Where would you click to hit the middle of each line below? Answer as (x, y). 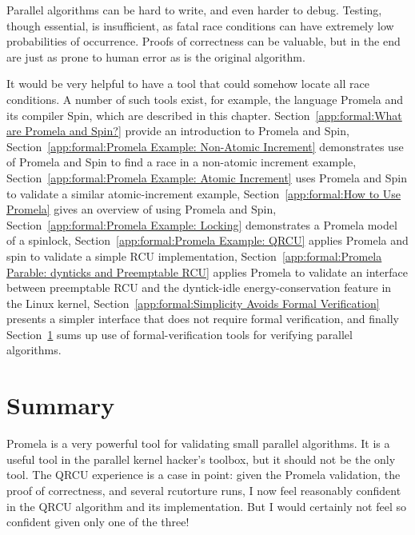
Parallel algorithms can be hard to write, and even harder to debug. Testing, (194, 10)
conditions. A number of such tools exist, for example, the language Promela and (205, 99)
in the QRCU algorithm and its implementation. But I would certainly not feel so (206, 506)
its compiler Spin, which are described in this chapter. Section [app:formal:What (204, 115)
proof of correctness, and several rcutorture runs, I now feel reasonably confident (204, 490)
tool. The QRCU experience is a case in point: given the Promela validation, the (204, 475)
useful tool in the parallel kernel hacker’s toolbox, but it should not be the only (201, 459)
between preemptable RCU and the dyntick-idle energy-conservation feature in (199, 287)
